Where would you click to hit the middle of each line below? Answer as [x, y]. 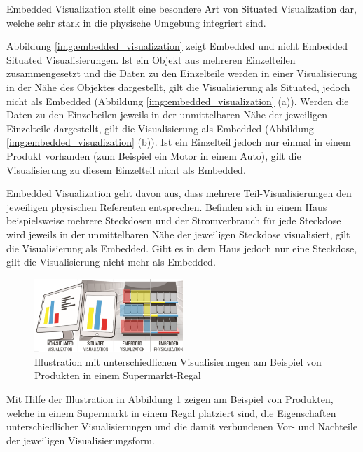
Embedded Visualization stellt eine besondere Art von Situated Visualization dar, [181, 8]
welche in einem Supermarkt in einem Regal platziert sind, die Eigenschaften [171, 412]
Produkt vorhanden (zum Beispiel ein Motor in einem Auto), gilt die [154, 155]
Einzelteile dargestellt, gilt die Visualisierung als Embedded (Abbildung [160, 128]
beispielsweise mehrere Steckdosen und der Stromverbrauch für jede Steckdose [174, 220]
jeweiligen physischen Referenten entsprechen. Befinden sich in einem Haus [167, 206]
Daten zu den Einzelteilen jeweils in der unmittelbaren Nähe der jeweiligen [167, 115]
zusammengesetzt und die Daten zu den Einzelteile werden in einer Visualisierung [182, 73]
